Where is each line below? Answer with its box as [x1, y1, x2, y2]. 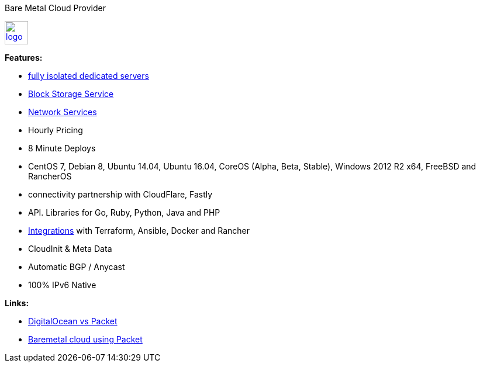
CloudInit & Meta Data [28, 244, 112, 254]
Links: [5, 298, 29, 308]
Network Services [28, 107, 97, 117]
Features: [5, 53, 43, 63]
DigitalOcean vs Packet [28, 316, 118, 326]
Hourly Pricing [28, 125, 83, 135]
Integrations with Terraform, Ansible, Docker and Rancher [28, 226, 250, 236]
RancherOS [28, 171, 72, 181]
